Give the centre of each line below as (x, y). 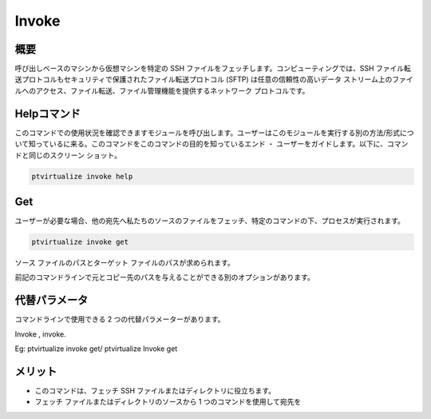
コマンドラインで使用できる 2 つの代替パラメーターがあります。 (120, 319)
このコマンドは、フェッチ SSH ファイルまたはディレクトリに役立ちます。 (155, 390)
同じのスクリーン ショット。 (75, 155)
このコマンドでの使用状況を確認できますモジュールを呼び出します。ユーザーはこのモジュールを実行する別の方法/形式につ (214, 133)
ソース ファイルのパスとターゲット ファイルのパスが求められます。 (125, 262)
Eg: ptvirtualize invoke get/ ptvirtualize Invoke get (96, 349)
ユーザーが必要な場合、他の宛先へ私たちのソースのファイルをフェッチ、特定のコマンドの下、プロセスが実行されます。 (210, 221)
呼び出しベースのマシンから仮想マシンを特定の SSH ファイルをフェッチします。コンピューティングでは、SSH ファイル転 (213, 69)
